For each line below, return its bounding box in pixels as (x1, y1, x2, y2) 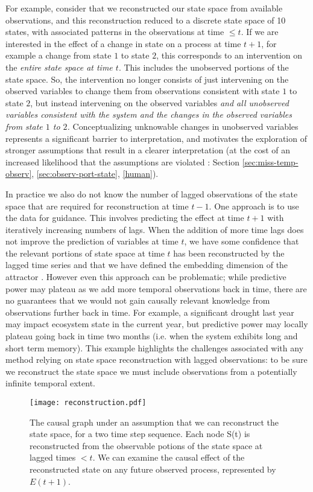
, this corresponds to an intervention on (156, 49, 303, 62)
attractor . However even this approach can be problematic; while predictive (5, 270, 286, 283)
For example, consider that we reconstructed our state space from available (5, 2, 283, 14)
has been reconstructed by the (173, 246, 285, 259)
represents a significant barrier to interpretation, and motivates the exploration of (5, 132, 307, 144)
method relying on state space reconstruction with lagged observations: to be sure (5, 353, 308, 366)
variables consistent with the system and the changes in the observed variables (5, 108, 292, 121)
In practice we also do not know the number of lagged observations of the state (5, 187, 298, 200)
